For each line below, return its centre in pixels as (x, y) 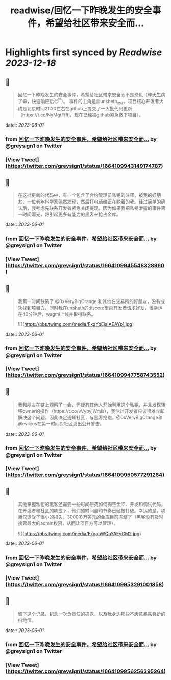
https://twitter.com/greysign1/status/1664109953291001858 (85, 585)
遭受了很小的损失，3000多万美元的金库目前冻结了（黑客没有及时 (95, 517)
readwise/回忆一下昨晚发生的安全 (81, 10)
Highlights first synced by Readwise (84, 52)
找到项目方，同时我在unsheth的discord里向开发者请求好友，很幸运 (92, 308)
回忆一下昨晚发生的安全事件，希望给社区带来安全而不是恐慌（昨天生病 (92, 95)
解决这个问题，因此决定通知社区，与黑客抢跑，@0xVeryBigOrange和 (90, 417)
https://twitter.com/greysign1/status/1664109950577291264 (85, 475)
